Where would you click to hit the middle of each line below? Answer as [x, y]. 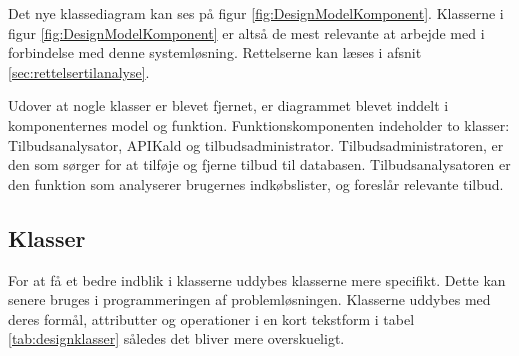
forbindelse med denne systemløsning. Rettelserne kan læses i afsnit [215, 52]
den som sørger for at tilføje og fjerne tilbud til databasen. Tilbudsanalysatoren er [259, 164]
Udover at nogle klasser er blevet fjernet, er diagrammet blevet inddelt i [228, 105]
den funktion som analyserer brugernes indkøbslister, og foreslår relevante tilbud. [256, 183]
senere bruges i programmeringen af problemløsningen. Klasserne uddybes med [249, 299]
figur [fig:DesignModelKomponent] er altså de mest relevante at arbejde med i [246, 32]
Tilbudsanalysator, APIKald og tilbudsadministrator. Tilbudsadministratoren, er [256, 144]
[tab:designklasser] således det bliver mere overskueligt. [176, 338]
